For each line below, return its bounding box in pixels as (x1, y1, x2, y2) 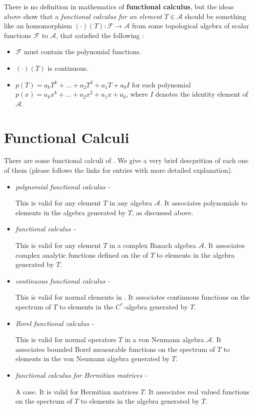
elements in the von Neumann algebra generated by (15, 353, 169, 364)
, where (126, 89, 148, 99)
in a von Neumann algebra (125, 334, 204, 345)
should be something (185, 11, 247, 21)
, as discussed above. (131, 207, 193, 217)
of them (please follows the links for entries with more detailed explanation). (4, 165, 233, 175)
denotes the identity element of (155, 89, 248, 99)
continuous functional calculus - (15, 275, 110, 286)
